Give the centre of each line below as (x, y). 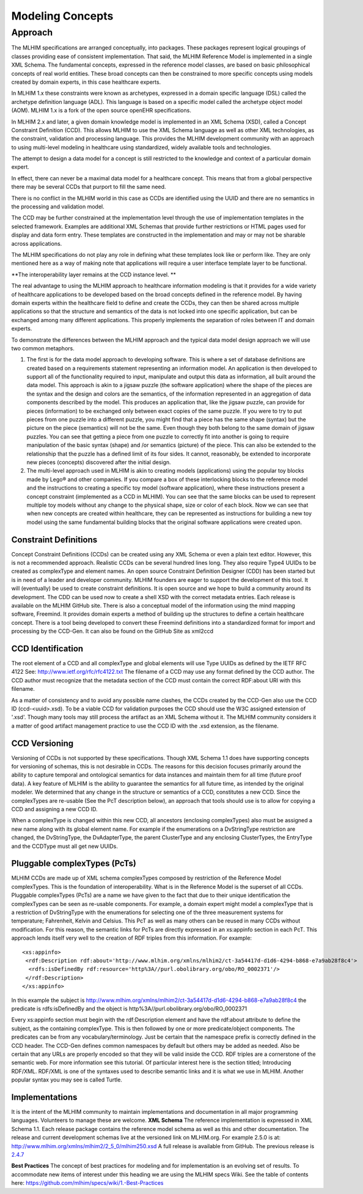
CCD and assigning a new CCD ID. (54, 809)
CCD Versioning (42, 743)
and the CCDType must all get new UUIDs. (65, 846)
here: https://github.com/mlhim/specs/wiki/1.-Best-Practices (87, 1183)
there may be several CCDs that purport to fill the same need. (89, 187)
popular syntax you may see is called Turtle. (67, 1080)
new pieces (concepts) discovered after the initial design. (99, 462)
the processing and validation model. (58, 207)
